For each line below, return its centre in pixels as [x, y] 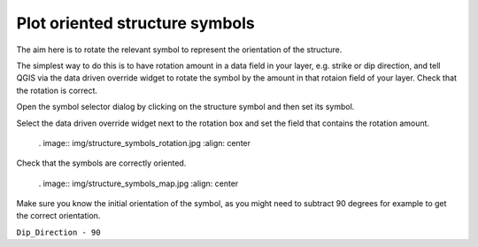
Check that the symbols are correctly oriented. [101, 163]
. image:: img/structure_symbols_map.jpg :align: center [139, 183]
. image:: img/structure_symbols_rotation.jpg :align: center [145, 143]
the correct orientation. [58, 216]
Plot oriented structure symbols [136, 23]
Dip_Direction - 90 [58, 232]
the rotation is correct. [57, 90]
